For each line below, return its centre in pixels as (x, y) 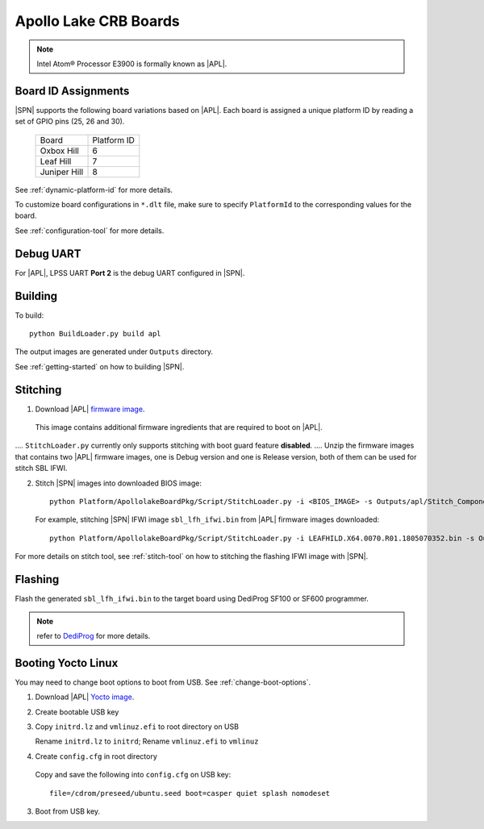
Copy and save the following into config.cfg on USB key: (133, 775)
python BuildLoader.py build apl (95, 333)
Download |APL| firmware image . (90, 409)
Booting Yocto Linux (67, 662)
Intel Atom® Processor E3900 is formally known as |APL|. (132, 64)
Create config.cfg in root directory (96, 756)
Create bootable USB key (77, 712)
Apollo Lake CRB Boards (98, 21)
